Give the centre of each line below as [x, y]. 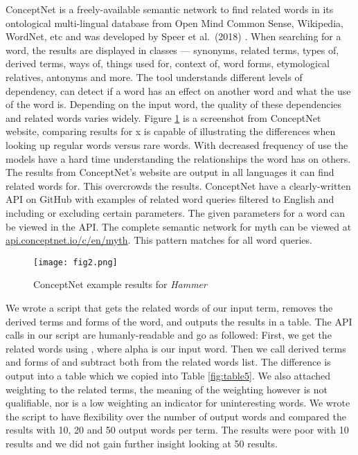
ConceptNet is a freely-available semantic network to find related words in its [170, 9]
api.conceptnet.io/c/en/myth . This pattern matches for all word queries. [159, 240]
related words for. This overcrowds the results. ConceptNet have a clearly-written [178, 185]
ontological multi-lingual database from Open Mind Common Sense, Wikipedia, [174, 23]
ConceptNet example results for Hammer [120, 284]
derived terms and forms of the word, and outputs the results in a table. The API [179, 321]
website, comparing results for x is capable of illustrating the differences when [171, 131]
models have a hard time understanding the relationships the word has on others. [178, 158]
